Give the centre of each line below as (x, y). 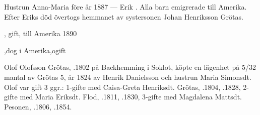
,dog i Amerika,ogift (35, 50)
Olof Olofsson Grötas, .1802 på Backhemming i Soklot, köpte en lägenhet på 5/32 (130, 67)
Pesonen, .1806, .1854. (38, 106)
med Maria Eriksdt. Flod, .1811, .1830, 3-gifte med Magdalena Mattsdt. (131, 97)
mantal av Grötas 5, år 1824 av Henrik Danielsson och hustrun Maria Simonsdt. (128, 77)
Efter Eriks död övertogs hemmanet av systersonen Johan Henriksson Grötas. (124, 16)
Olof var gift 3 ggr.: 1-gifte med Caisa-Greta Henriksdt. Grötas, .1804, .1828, (122, 87)
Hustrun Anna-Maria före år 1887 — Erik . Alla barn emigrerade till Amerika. (125, 7)
